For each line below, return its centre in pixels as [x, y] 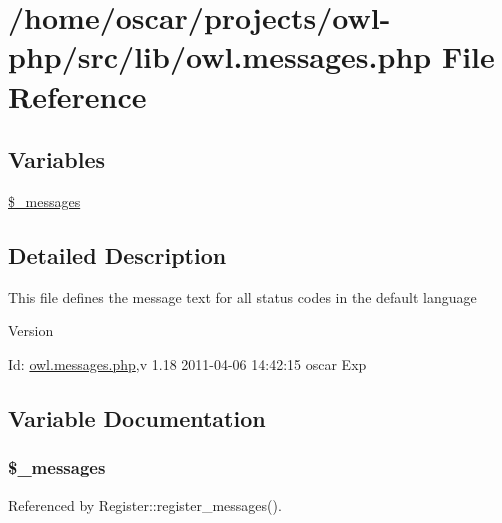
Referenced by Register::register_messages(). [145, 504]
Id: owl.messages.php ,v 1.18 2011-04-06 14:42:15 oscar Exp [187, 363]
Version [31, 330]
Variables [57, 159]
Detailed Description [117, 254]
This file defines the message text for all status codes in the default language [242, 296]
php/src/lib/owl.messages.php [220, 56]
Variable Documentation [137, 417]
